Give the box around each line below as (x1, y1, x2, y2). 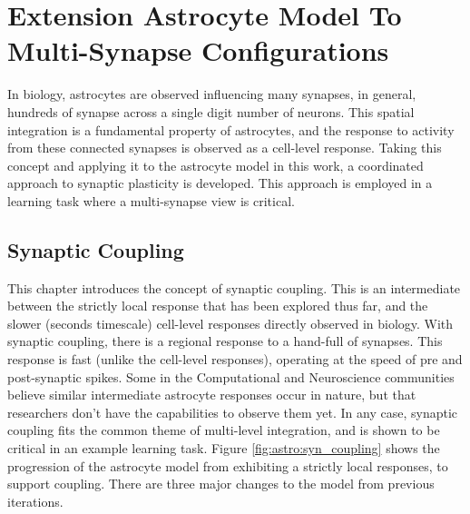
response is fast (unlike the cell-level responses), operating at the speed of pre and (7, 350, 463, 369)
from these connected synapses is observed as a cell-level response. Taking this (7, 138, 442, 157)
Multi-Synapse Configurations (7, 32, 389, 69)
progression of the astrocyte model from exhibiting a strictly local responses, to (7, 456, 448, 475)
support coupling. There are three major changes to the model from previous (7, 474, 435, 493)
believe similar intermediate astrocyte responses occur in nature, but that (7, 385, 416, 404)
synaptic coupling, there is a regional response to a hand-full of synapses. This (7, 331, 443, 351)
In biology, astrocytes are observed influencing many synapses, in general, (7, 84, 416, 104)
